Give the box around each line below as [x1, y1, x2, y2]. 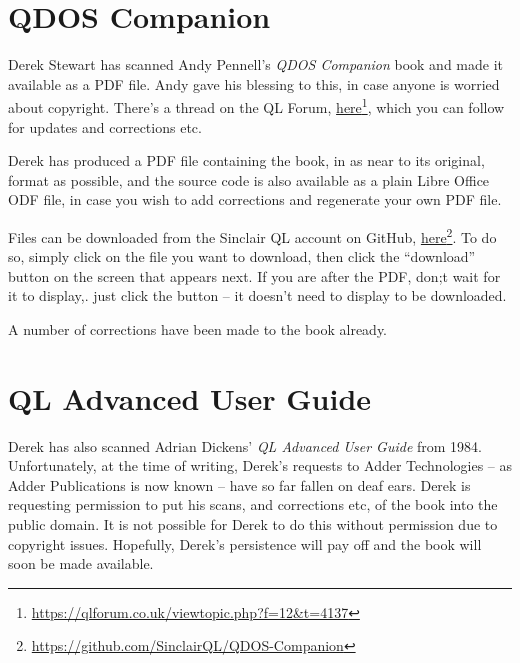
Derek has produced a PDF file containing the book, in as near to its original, [8, 150, 485, 171]
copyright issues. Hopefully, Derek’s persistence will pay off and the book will [8, 533, 482, 554]
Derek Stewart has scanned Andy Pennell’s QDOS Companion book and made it [8, 54, 504, 75]
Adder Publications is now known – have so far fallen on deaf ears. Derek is [8, 474, 471, 495]
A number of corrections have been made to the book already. [8, 318, 388, 339]
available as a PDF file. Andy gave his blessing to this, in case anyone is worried [8, 73, 500, 94]
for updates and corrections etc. [8, 116, 202, 137]
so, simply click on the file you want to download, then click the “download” [8, 246, 476, 267]
